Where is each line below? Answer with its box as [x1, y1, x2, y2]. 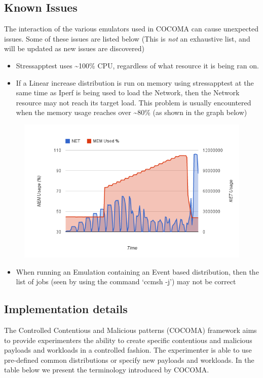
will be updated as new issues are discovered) [4, 43, 144, 54]
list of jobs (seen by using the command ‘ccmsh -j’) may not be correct [16, 276, 236, 287]
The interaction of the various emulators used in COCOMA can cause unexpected [4, 23, 259, 34]
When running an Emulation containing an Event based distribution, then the [16, 266, 259, 277]
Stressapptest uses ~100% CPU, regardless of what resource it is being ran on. [16, 60, 259, 70]
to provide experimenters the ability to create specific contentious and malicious [4, 334, 252, 345]
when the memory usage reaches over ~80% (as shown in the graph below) [16, 107, 247, 118]
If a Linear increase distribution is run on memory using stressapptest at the [16, 77, 254, 88]
